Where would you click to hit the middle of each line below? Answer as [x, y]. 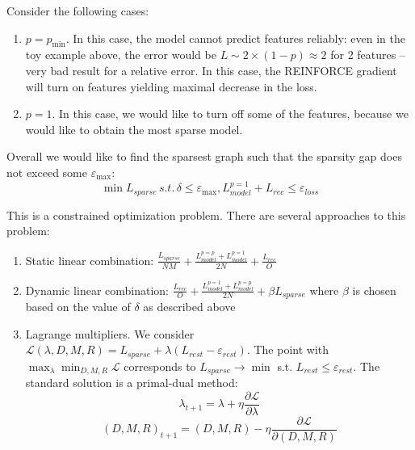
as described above [189, 307]
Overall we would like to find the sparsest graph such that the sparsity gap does [204, 156]
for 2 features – [368, 55]
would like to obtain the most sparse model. [134, 129]
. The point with [288, 349]
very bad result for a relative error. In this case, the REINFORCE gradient [211, 70]
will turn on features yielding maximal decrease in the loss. [171, 86]
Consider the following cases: [78, 11]
